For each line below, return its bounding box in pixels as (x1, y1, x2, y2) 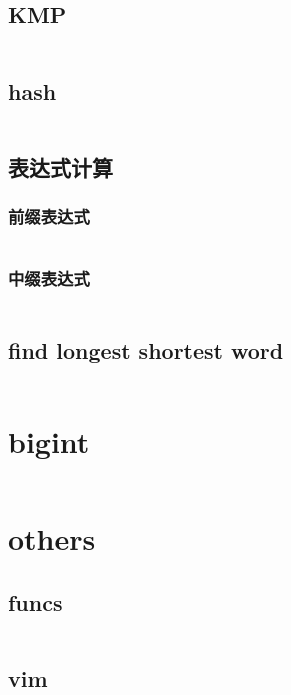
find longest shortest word (8, 335, 284, 366)
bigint (8, 421, 90, 462)
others (8, 518, 96, 559)
